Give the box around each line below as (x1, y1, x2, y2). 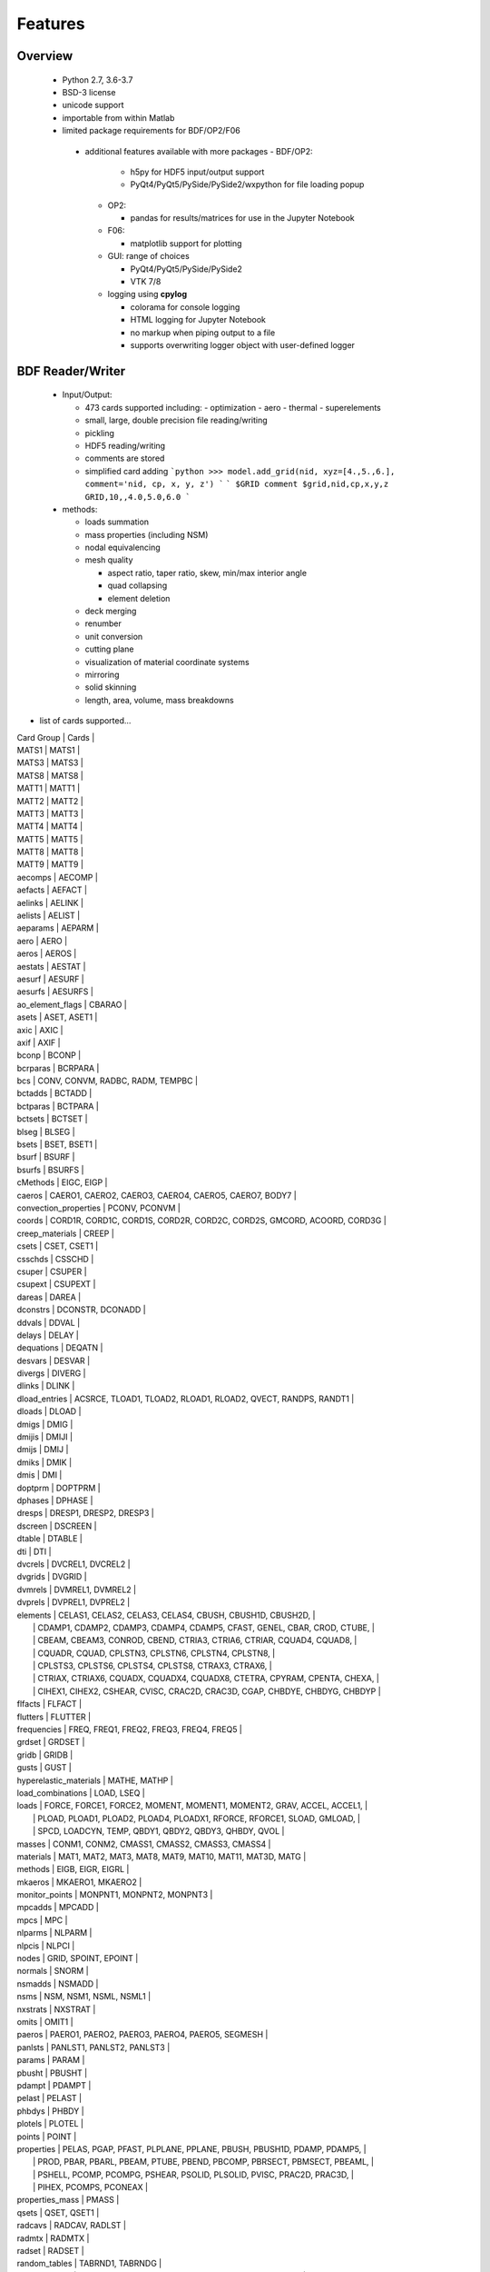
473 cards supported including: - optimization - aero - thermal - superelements (84, 402, 381, 413)
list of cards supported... (39, 715, 132, 726)
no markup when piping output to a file (130, 327, 276, 338)
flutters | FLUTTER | (16, 1711, 91, 1722)
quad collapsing (107, 580, 168, 591)
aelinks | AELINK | (16, 897, 83, 908)
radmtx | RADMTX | (16, 2232, 90, 2244)
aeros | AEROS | (16, 948, 77, 959)
